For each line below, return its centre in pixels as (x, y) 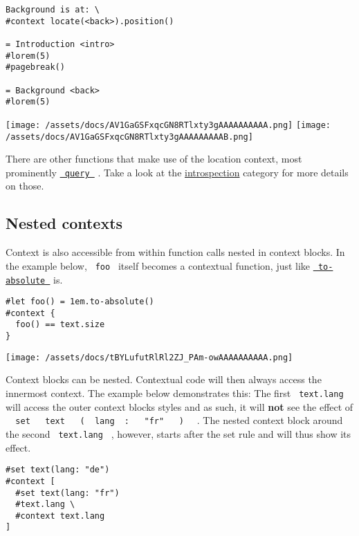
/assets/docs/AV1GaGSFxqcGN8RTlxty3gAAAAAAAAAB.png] (129, 137)
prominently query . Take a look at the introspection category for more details (177, 172)
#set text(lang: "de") (58, 470)
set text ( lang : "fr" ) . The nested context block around (179, 420)
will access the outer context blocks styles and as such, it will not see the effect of (179, 406)
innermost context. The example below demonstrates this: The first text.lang (175, 393)
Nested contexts (64, 223)
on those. (25, 186)
